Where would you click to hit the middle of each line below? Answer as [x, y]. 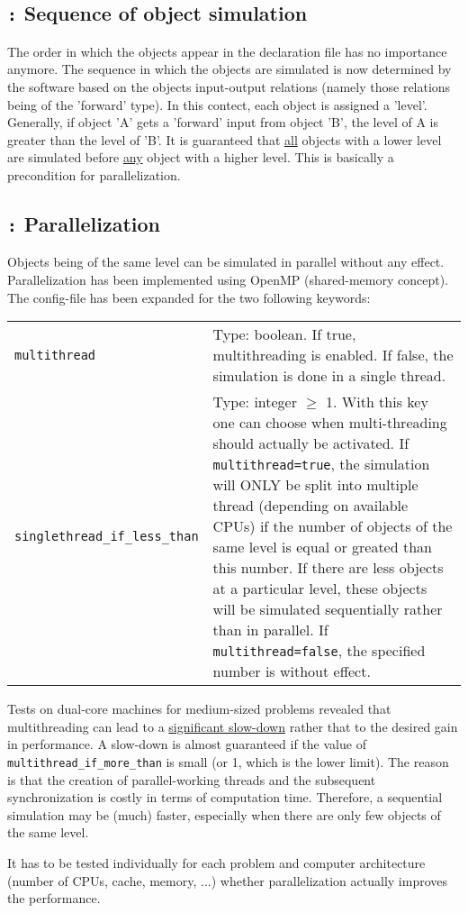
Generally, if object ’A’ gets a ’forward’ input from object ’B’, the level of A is [223, 122]
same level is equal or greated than [322, 547]
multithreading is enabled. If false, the [333, 355]
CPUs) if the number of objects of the [333, 526]
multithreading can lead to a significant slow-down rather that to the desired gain [233, 726]
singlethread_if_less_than [107, 537]
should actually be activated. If [311, 443]
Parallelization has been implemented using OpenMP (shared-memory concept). [228, 279]
